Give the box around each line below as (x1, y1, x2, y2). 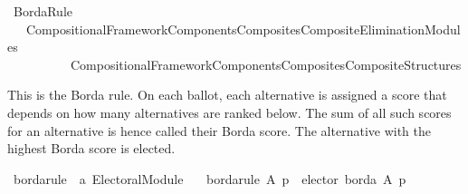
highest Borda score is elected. (7, 139, 176, 158)
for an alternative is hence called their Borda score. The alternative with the (7, 121, 432, 140)
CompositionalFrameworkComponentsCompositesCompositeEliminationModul (25, 19, 461, 38)
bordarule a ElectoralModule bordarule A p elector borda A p (13, 169, 406, 188)
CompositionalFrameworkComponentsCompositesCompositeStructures (70, 54, 462, 73)
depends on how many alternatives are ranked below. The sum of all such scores (7, 102, 452, 121)
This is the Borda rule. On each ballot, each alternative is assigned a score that (7, 85, 447, 104)
